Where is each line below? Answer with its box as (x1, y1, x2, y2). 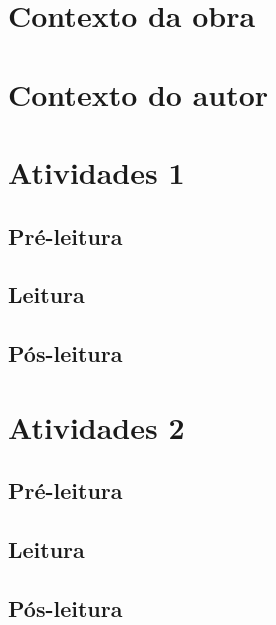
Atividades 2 (8, 406, 185, 447)
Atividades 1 (8, 151, 185, 192)
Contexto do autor (8, 73, 269, 114)
